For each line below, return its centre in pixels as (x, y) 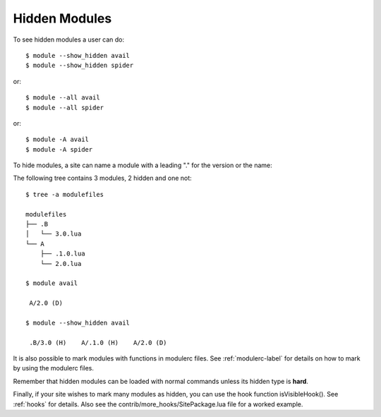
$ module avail (52, 283)
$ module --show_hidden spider (80, 66)
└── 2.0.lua (61, 264)
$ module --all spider (65, 107)
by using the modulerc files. (54, 368)
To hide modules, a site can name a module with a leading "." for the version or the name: (143, 165)
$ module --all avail (63, 98)
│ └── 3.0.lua (54, 234)
